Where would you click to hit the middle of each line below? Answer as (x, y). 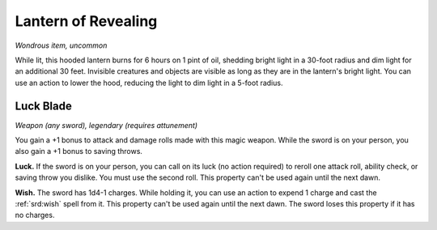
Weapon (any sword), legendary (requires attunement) (106, 125)
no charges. (35, 215)
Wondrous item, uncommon (61, 45)
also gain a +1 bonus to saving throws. (79, 151)
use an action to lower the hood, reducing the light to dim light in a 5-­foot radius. (149, 83)
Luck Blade (43, 106)
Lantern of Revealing (86, 21)
